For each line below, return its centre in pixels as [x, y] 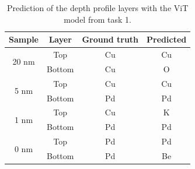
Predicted [167, 39]
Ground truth [110, 39]
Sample [24, 39]
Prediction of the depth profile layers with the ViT [97, 8]
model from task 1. [97, 19]
